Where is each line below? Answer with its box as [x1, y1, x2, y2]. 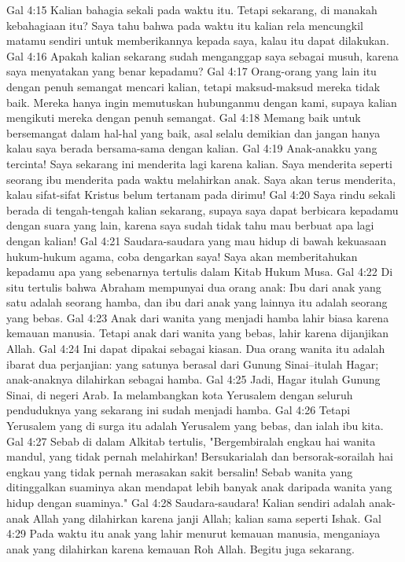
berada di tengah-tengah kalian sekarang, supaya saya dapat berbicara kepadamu [6, 201, 399, 218]
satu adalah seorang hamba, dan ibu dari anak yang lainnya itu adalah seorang [6, 294, 388, 310]
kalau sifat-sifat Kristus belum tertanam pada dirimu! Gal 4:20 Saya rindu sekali [6, 186, 396, 203]
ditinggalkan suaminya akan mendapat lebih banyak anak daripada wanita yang [6, 479, 392, 495]
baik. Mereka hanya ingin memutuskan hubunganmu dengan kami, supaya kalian [6, 94, 397, 110]
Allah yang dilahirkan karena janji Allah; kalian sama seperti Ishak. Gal [32, 509, 381, 526]
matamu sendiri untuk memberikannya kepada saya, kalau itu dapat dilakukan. [6, 32, 389, 49]
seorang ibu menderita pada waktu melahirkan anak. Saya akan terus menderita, [6, 171, 396, 187]
